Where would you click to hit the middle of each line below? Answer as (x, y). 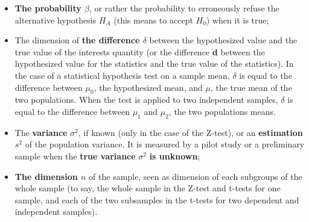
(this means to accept (153, 20)
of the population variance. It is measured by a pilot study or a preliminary (165, 144)
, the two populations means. (222, 111)
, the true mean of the (251, 87)
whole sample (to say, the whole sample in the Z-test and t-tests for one (148, 188)
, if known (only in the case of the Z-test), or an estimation (190, 132)
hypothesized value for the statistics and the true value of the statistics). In (154, 63)
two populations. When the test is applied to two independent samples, (146, 100)
